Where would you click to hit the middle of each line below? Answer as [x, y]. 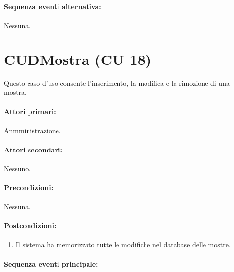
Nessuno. [17, 168]
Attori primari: [30, 111]
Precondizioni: [29, 188]
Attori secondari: [33, 149]
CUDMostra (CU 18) [78, 59]
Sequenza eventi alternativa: [53, 6]
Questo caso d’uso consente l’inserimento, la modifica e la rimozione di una [117, 82]
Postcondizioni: [30, 226]
